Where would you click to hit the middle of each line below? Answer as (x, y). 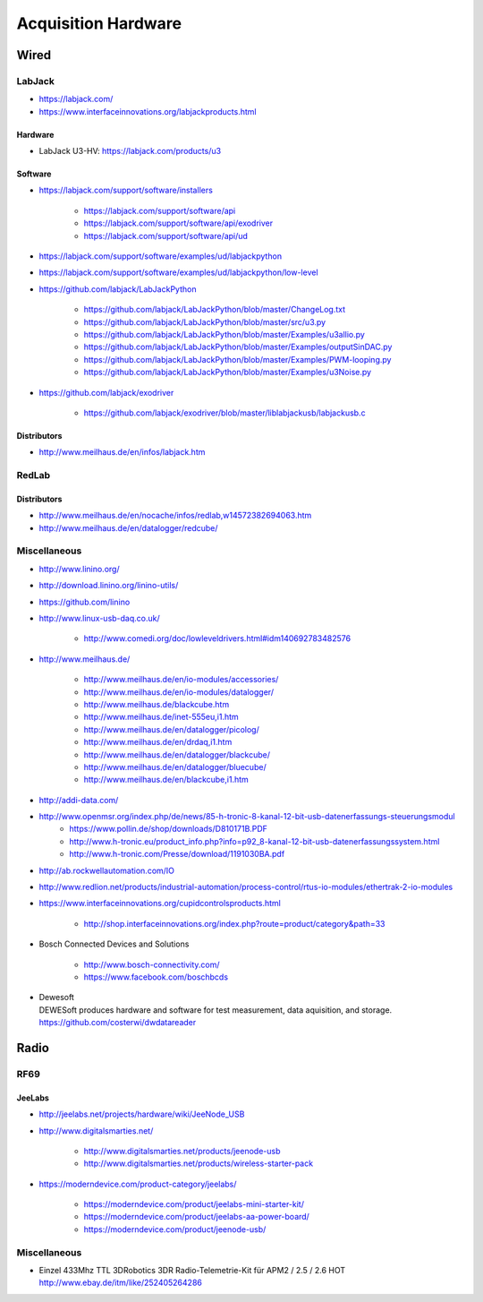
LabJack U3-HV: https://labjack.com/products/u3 (130, 151)
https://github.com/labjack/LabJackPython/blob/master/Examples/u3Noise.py (227, 373)
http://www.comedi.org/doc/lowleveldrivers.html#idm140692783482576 (217, 638)
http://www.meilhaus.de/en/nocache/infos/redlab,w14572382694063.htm (175, 516)
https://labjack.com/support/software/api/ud (165, 236)
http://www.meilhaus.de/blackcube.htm (157, 704)
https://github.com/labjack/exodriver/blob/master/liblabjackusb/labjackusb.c (225, 413)
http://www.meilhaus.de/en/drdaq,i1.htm (158, 742)
